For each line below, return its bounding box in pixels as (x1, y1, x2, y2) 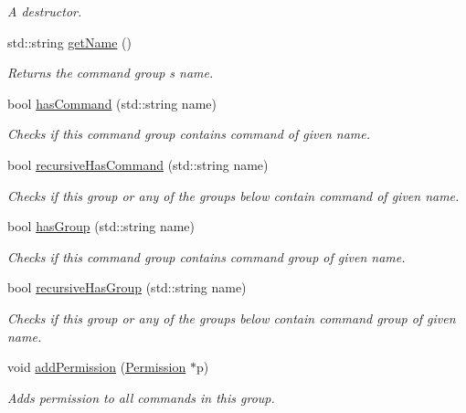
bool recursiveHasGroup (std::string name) (7, 278, 247, 297)
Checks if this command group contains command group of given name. (7, 247, 406, 266)
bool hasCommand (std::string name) (7, 93, 217, 112)
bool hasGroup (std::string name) (7, 217, 196, 236)
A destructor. (7, 2, 82, 20)
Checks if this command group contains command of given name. (7, 124, 371, 143)
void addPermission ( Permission (7, 357, 186, 376)
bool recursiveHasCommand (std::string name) (7, 154, 269, 174)
